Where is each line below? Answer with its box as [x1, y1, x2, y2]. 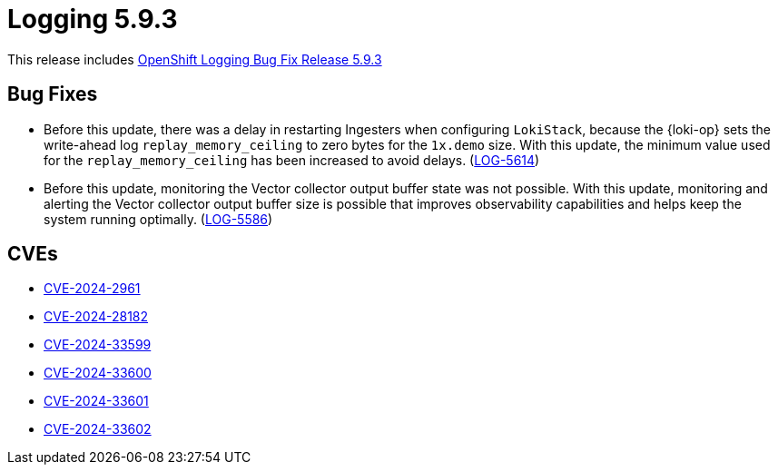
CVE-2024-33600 [44, 365, 152, 381]
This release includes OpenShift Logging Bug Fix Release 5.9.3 [7, 51, 382, 67]
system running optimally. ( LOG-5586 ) [44, 211, 273, 227]
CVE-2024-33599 [44, 337, 152, 353]
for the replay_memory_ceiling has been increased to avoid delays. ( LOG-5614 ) [44, 152, 540, 168]
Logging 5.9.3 [7, 4, 178, 34]
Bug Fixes [7, 83, 98, 106]
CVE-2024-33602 [44, 421, 152, 438]
